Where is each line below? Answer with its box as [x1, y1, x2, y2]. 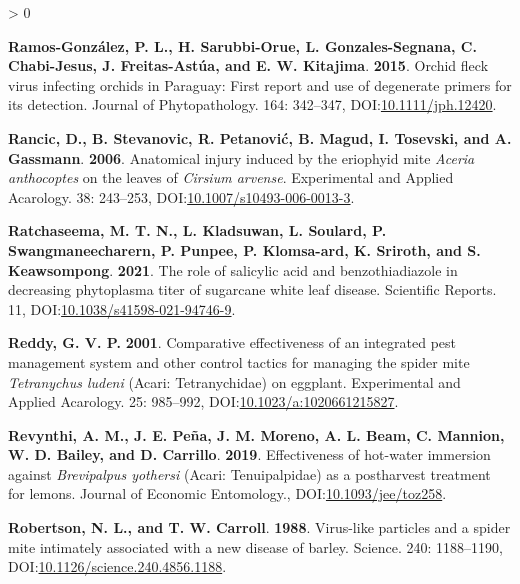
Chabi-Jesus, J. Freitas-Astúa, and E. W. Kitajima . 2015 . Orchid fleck [8, 55, 489, 76]
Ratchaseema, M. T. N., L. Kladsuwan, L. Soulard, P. [8, 220, 387, 241]
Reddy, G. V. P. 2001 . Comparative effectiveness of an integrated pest [8, 332, 456, 353]
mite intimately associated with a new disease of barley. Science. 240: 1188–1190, [8, 536, 503, 557]
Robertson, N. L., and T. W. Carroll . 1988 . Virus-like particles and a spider [8, 517, 511, 538]
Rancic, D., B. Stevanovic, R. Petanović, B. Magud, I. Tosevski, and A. [8, 127, 512, 148]
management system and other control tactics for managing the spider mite [8, 351, 470, 372]
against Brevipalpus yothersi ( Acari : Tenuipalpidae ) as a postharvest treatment [8, 463, 491, 484]
